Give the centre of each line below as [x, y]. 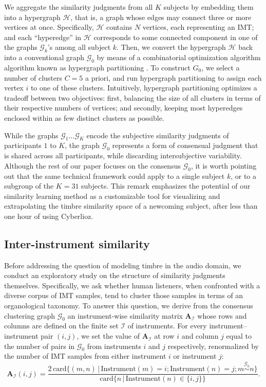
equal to [239, 336]
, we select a [221, 67]
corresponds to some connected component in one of [176, 37]
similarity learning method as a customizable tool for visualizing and [112, 196]
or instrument [195, 356]
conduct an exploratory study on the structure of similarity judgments [115, 275]
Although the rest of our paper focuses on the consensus [92, 165]
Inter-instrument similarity [77, 243]
